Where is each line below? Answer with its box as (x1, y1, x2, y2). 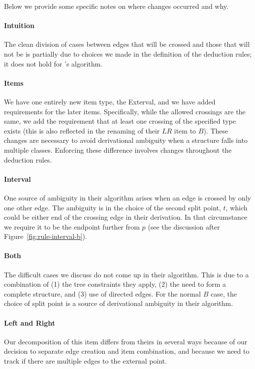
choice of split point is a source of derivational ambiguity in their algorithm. (4, 298, 233, 308)
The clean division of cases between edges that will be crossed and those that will (4, 39, 250, 49)
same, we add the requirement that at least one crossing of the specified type (4, 116, 236, 126)
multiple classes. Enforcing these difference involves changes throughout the (4, 144, 232, 155)
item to (174, 125, 196, 135)
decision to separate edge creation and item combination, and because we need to (4, 346, 250, 356)
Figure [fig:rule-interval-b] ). (4, 231, 87, 241)
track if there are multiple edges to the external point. (4, 356, 167, 366)
